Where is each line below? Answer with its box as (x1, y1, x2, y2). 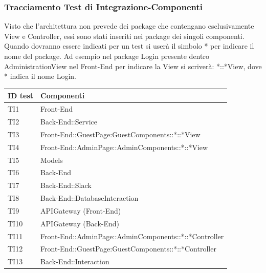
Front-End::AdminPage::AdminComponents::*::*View (40, 141, 208, 152)
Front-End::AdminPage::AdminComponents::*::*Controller (40, 230, 224, 241)
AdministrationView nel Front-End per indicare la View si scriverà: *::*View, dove (4, 60, 262, 71)
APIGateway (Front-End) (40, 205, 121, 216)
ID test (8, 90, 34, 101)
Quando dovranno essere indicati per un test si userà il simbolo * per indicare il (4, 40, 254, 51)
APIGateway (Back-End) (40, 218, 119, 228)
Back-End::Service (40, 116, 97, 127)
